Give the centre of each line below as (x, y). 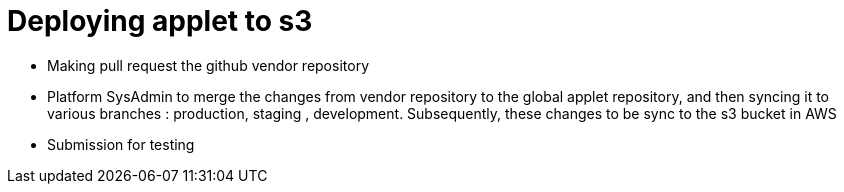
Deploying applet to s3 (160, 21)
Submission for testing (121, 144)
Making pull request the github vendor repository (208, 65)
